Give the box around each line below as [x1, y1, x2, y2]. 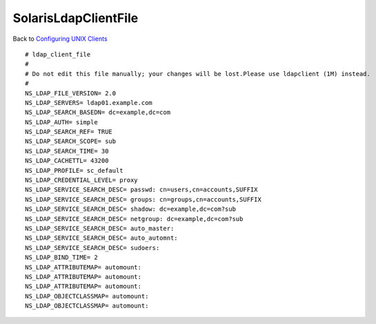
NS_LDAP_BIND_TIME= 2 [25, 254, 98, 262]
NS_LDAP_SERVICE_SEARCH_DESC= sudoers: [25, 244, 160, 251]
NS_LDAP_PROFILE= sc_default [25, 166, 123, 174]
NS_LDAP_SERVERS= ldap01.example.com [25, 99, 153, 106]
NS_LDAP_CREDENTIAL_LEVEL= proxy [25, 176, 138, 184]
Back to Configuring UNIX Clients [12, 35, 108, 43]
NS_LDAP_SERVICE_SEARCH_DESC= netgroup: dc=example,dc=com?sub [25, 215, 244, 222]
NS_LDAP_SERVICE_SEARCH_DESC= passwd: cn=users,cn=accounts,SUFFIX [25, 186, 258, 193]
